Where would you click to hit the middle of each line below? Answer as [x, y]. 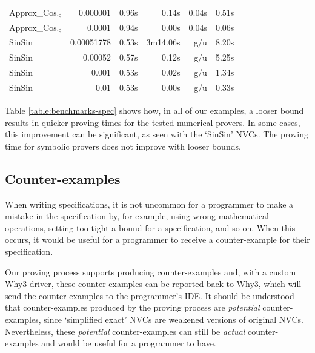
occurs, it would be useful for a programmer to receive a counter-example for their [157, 239]
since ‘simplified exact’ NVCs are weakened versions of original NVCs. [174, 319]
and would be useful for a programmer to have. [129, 343]
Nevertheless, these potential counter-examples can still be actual [125, 331]
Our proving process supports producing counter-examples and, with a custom [151, 272]
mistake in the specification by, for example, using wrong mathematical [137, 216]
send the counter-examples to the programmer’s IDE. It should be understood [150, 295]
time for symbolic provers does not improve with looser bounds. [123, 146]
